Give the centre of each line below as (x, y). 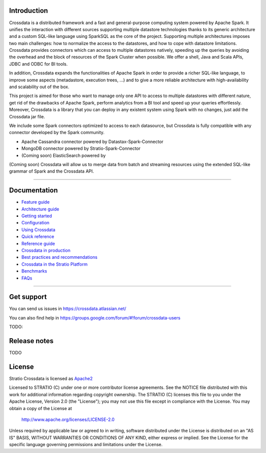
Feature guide (35, 202)
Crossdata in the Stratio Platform (55, 264)
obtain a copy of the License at (41, 408)
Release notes (31, 341)
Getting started (37, 216)
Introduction (29, 11)
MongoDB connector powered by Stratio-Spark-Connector (81, 148)
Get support (28, 297)
